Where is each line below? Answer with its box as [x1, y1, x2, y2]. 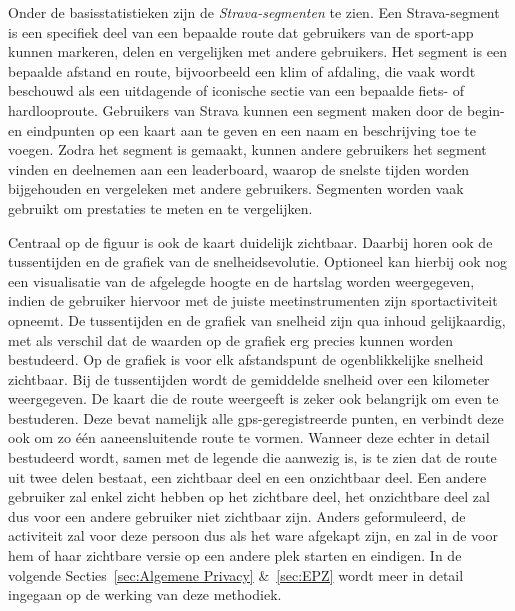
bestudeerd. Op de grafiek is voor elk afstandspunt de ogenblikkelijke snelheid [8, 349, 484, 370]
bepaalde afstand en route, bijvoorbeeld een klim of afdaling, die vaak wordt [8, 60, 476, 81]
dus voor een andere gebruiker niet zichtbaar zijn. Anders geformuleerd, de [8, 505, 466, 526]
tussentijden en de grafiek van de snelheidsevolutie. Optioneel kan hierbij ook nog [8, 251, 507, 272]
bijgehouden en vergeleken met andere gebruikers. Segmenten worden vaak [8, 178, 464, 199]
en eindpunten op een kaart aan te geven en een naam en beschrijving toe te [8, 119, 476, 140]
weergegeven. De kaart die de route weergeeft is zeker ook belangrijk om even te [8, 388, 499, 409]
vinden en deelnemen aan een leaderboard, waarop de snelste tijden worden [8, 158, 470, 179]
